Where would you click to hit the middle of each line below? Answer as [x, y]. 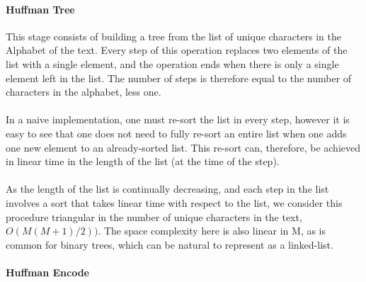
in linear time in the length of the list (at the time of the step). [143, 161]
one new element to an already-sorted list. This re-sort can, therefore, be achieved [183, 147]
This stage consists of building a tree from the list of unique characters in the [173, 36]
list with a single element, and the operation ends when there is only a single [172, 63]
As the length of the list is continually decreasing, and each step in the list [167, 189]
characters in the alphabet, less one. [84, 92]
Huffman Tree [40, 9]
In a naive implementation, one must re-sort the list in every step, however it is [178, 119]
